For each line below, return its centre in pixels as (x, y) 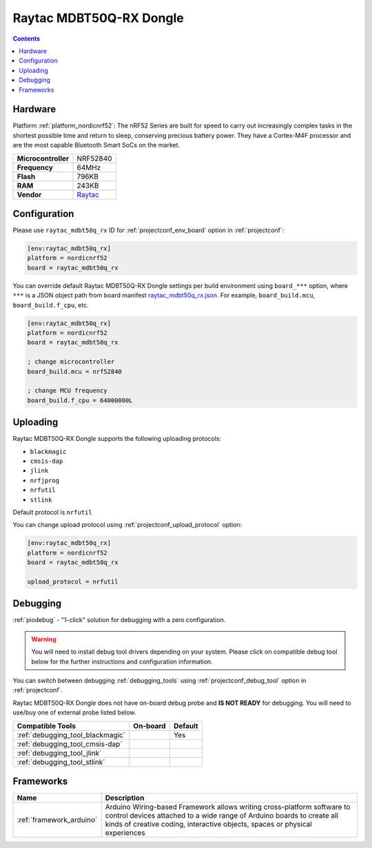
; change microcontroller (71, 362)
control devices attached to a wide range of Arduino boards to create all (222, 816)
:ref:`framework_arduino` (57, 820)
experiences (125, 833)
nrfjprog (45, 480)
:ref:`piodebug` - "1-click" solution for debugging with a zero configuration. (119, 620)
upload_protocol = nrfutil (73, 581)
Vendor (29, 194)
